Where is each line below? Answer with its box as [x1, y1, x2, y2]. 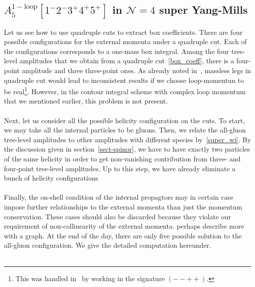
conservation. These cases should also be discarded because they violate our [4, 211, 231, 221]
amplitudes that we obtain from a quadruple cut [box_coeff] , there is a [19, 55, 234, 66]
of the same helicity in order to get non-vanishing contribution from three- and [4, 153, 241, 163]
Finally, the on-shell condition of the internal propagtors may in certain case [4, 192, 233, 202]
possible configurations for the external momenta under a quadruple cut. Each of [4, 36, 247, 47]
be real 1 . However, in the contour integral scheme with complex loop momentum [4, 85, 246, 96]
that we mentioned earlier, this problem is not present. [4, 96, 168, 106]
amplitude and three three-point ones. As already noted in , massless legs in [22, 65, 251, 75]
